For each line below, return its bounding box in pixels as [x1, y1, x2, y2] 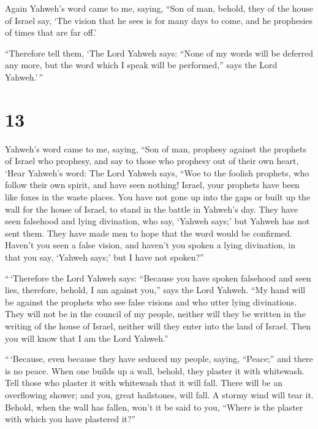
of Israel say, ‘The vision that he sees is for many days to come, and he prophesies [5, 14, 313, 26]
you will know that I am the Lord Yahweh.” [5, 331, 168, 344]
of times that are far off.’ [5, 26, 97, 39]
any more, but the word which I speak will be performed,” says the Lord [5, 58, 278, 71]
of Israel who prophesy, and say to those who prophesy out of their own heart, [5, 154, 299, 167]
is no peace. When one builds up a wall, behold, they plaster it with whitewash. [5, 364, 305, 377]
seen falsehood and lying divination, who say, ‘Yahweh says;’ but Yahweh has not [5, 214, 310, 227]
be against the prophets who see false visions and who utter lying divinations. [5, 295, 297, 308]
